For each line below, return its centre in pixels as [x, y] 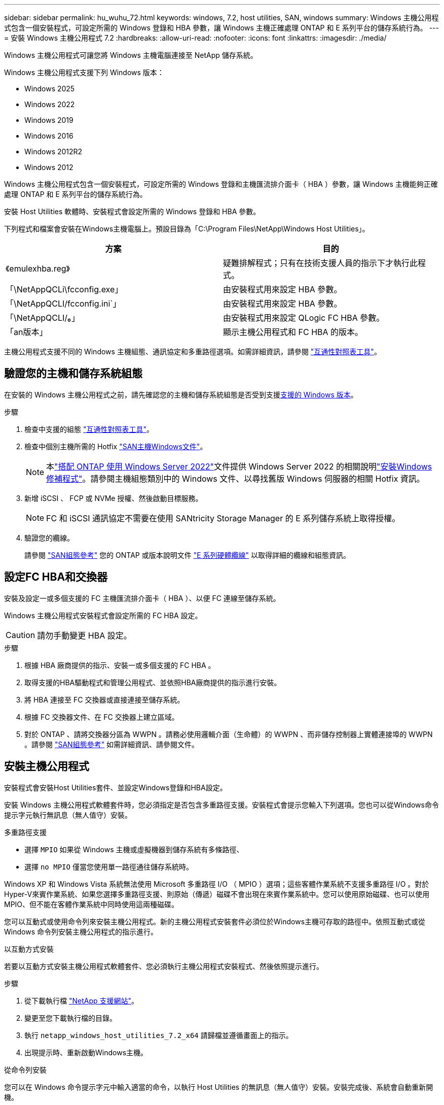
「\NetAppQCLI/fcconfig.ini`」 [63, 304]
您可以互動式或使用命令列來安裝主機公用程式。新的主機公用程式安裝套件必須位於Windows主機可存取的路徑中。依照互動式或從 [215, 921]
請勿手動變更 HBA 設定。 [84, 635]
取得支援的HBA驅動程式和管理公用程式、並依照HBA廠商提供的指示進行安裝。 [153, 682]
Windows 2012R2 [53, 152]
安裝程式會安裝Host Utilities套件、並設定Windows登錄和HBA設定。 [116, 787]
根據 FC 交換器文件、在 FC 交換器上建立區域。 [102, 717]
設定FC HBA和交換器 [56, 577]
